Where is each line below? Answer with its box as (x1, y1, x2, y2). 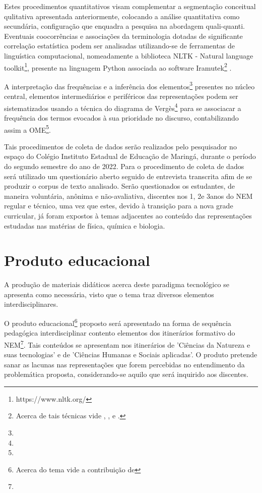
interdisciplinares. (4, 299, 58, 309)
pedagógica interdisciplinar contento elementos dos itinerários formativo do (4, 327, 235, 338)
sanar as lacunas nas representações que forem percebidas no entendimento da (4, 359, 245, 369)
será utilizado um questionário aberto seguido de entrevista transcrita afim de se (4, 171, 252, 181)
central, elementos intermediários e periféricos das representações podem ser (4, 91, 238, 101)
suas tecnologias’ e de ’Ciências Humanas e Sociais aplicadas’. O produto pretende (4, 349, 257, 360)
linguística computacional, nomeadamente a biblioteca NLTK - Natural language (4, 50, 253, 61)
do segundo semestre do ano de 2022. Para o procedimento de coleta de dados (4, 160, 244, 171)
